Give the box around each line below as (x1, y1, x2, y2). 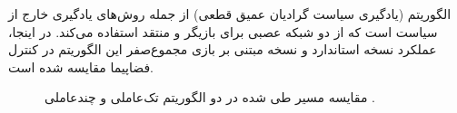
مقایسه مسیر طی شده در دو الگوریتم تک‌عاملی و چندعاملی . (45, 88, 375, 107)
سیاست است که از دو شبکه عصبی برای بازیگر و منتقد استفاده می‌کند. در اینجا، (8, 22, 438, 41)
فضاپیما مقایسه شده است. (8, 57, 154, 76)
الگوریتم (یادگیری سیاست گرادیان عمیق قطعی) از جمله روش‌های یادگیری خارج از (8, 5, 452, 23)
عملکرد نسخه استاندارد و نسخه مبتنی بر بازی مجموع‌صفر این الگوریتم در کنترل (8, 40, 437, 59)
